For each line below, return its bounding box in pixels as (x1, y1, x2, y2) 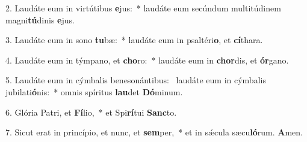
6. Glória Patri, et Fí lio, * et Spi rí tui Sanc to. (5, 105, 177, 118)
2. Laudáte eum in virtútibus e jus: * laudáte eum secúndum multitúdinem (5, 2, 281, 14)
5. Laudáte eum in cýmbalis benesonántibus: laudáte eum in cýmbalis (5, 74, 266, 86)
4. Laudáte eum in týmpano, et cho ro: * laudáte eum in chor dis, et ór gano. (5, 53, 289, 66)
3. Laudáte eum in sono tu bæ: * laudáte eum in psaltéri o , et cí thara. (5, 34, 263, 46)
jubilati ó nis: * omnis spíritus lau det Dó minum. (5, 85, 183, 98)
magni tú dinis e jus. (5, 13, 75, 26)
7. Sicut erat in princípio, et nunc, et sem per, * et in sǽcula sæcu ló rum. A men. (5, 126, 303, 138)
